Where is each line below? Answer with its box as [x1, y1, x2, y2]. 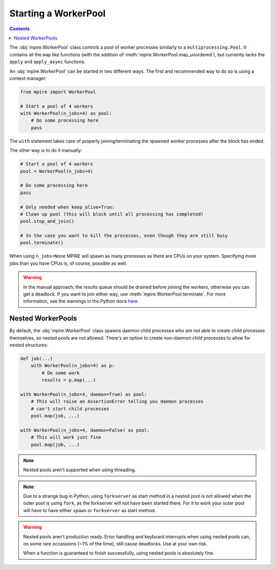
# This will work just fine [31, 434, 102, 440]
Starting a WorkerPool [9, 8, 106, 19]
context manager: [9, 75, 47, 81]
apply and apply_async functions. [9, 59, 86, 65]
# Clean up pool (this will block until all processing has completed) [20, 211, 204, 217]
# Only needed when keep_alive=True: [20, 204, 115, 210]
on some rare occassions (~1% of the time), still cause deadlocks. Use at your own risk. [23, 540, 208, 546]
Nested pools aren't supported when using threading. [23, 467, 136, 473]
